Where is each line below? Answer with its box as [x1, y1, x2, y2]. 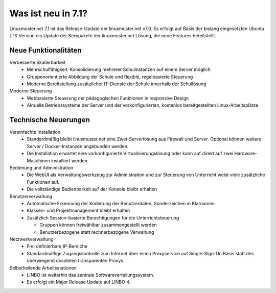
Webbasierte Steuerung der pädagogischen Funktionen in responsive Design [27, 95, 189, 101]
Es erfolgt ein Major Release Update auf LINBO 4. [27, 279, 131, 285]
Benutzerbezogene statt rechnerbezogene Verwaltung [39, 229, 154, 235]
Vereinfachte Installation [9, 129, 61, 135]
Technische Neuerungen [9, 115, 90, 124]
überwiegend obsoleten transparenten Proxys [27, 258, 124, 264]
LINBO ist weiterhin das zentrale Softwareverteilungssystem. [27, 272, 154, 278]
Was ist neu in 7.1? [9, 8, 88, 19]
